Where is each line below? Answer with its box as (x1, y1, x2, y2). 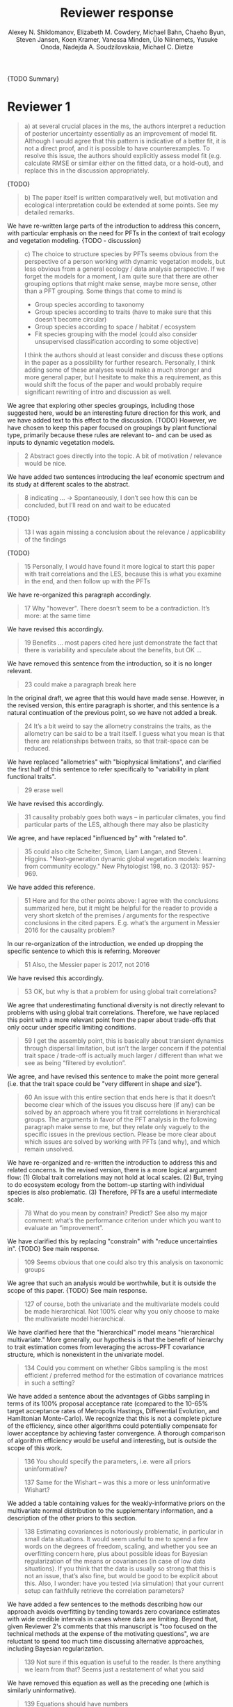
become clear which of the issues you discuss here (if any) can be (24, 1100, 216, 1108)
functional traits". (7, 772, 56, 780)
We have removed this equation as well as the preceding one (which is (7, 1678, 209, 1687)
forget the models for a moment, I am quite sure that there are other (24, 272, 218, 280)
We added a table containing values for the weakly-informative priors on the (7, 1499, 225, 1507)
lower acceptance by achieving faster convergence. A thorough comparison (7, 1429, 226, 1437)
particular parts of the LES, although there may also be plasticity (24, 820, 209, 828)
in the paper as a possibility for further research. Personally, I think (24, 358, 216, 366)
